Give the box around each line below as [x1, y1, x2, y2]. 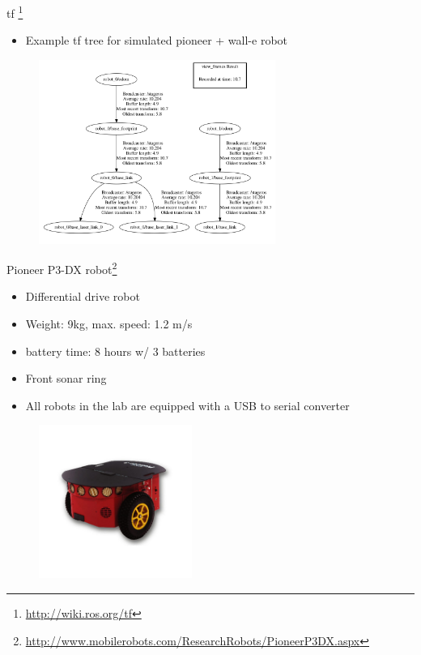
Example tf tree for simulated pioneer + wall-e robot [25, 32, 287, 49]
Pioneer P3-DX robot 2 [6, 259, 117, 277]
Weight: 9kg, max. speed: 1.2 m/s [25, 315, 193, 332]
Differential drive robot [25, 288, 140, 305]
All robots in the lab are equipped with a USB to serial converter [25, 396, 350, 413]
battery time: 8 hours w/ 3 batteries [25, 342, 206, 359]
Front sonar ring [25, 370, 107, 387]
